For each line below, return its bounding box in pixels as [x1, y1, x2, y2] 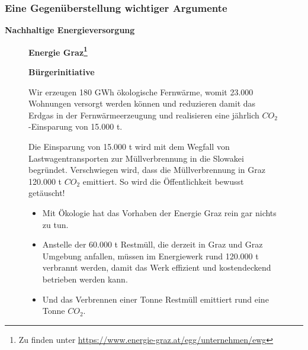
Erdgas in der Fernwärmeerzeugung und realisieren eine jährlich [28, 108, 259, 121]
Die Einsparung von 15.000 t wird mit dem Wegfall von [28, 140, 230, 153]
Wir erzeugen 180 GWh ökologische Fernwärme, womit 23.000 [28, 85, 254, 98]
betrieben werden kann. [42, 272, 128, 285]
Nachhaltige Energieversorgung [5, 24, 135, 36]
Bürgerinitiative [28, 66, 95, 78]
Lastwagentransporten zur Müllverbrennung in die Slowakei [28, 152, 244, 164]
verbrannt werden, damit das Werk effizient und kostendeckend [42, 261, 271, 274]
